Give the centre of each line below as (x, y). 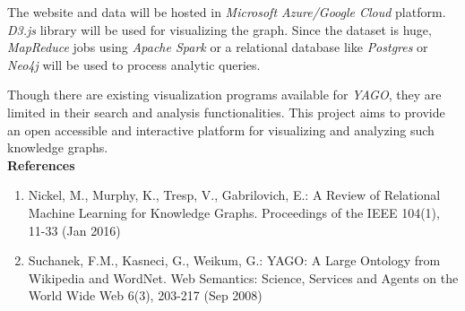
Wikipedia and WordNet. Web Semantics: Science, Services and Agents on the (243, 277)
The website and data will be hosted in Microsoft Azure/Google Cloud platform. (227, 12)
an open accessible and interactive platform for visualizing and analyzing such (221, 130)
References (41, 164)
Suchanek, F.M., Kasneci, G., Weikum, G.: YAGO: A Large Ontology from (234, 260)
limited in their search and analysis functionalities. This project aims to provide (226, 112)
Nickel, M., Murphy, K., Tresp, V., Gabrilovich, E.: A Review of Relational (234, 195)
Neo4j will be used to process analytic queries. (134, 64)
